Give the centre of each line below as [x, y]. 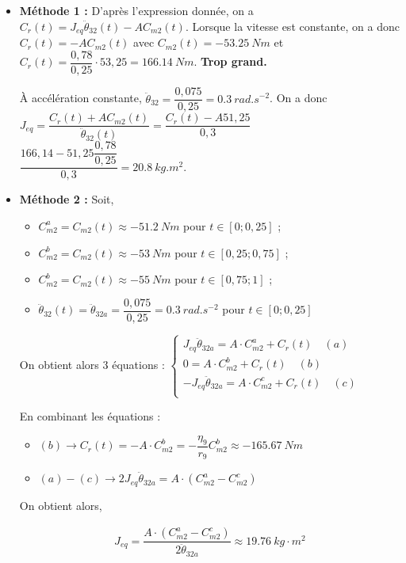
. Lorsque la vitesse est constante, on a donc [292, 26]
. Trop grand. [230, 61]
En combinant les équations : [90, 416]
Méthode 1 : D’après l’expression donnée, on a [136, 11]
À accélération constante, [80, 98]
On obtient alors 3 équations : [92, 365]
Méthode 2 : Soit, [67, 199]
